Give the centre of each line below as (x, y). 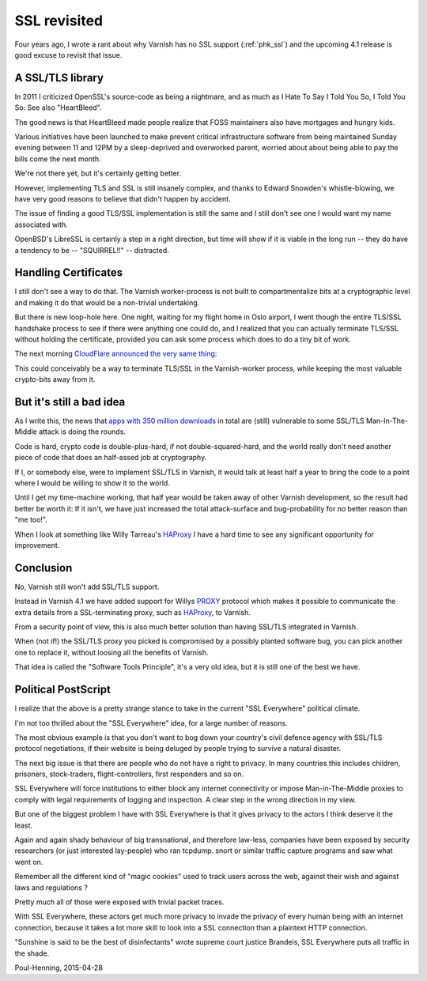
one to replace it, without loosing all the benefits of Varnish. (111, 652)
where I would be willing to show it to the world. (92, 483)
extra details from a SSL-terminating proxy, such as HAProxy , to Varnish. (132, 612)
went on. (29, 862)
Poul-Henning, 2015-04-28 (59, 968)
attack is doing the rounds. (82, 432)
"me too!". (31, 520)
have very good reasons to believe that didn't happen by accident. (123, 198)
